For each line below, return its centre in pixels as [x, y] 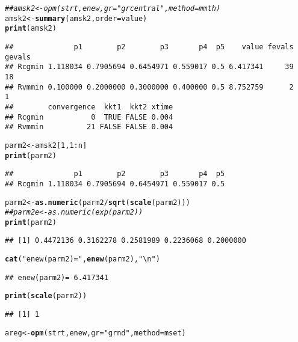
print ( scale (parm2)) [46, 296]
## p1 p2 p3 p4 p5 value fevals [149, 47]
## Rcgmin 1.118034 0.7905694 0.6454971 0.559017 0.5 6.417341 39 [149, 67]
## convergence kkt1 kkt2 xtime [89, 107]
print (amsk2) [31, 29]
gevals [18, 57]
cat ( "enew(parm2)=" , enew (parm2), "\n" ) [82, 259]
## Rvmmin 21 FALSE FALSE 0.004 [89, 127]
